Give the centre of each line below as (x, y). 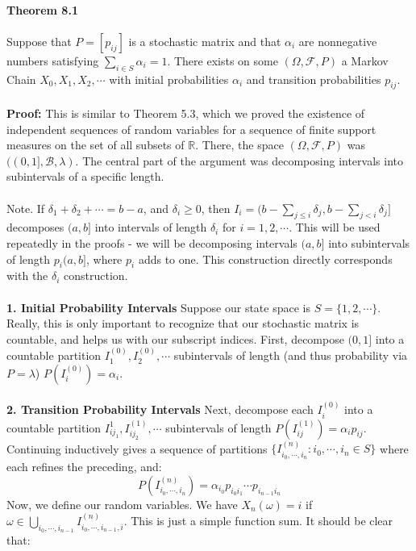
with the (27, 275)
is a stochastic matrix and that (205, 41)
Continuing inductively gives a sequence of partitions (137, 448)
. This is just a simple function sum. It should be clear (258, 521)
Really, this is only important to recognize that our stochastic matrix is (183, 323)
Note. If (26, 208)
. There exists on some (223, 60)
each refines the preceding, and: (84, 467)
